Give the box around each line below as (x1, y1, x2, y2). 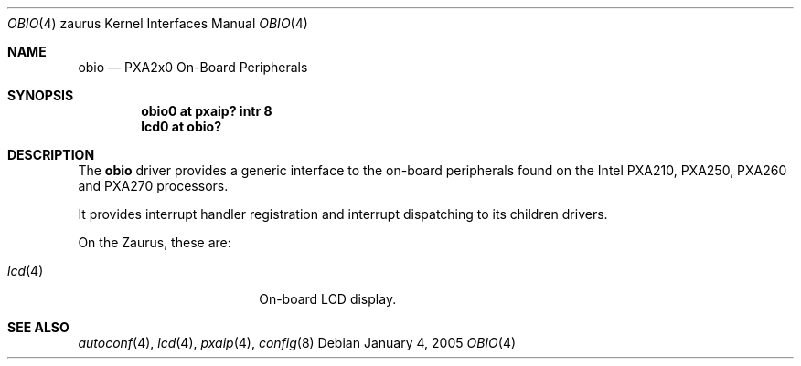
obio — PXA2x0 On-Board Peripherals (78, 59, 308, 75)
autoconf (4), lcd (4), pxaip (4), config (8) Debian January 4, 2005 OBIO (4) (78, 335, 517, 350)
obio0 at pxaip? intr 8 (141, 103, 272, 119)
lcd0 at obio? (141, 119, 221, 134)
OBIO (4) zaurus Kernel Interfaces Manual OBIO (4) (7, 16, 308, 31)
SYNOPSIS (7, 88, 74, 103)
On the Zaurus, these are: (78, 235, 231, 250)
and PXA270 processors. (78, 178, 229, 193)
